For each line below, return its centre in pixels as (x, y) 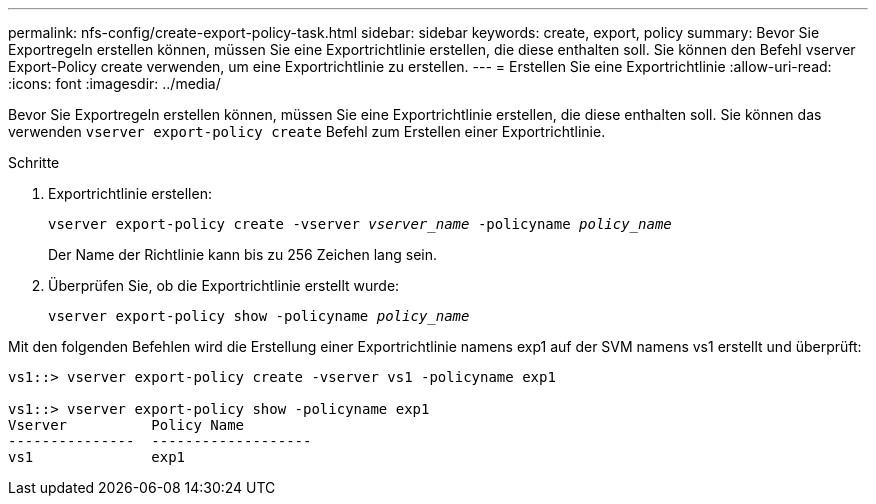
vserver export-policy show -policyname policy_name (259, 316)
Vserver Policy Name (126, 425)
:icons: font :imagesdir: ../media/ (114, 83)
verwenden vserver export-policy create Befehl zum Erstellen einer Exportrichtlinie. (307, 131)
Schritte (34, 162)
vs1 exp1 (97, 457)
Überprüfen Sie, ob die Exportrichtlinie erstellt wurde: (224, 285)
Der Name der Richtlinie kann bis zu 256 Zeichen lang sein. (243, 254)
